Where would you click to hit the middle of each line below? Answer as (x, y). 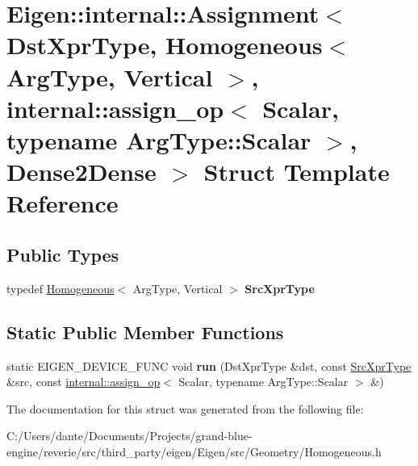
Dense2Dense (82, 172)
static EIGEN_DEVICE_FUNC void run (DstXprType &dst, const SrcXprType (209, 365)
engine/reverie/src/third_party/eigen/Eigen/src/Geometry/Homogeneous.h (194, 451)
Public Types (63, 254)
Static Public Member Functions (145, 332)
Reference (63, 203)
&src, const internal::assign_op (84, 382)
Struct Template (297, 172)
